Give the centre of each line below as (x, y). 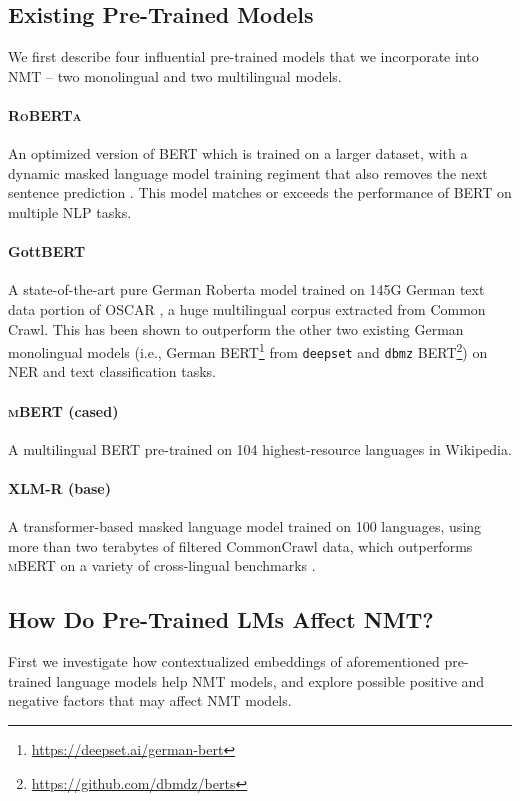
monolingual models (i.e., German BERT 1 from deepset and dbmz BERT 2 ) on (248, 350)
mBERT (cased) (63, 410)
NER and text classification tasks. (112, 371)
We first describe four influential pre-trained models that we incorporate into (243, 56)
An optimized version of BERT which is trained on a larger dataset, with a (238, 153)
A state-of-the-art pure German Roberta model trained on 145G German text (246, 289)
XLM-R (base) (59, 488)
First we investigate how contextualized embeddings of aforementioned (224, 661)
